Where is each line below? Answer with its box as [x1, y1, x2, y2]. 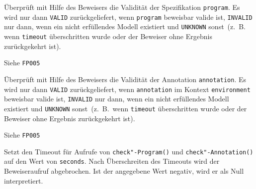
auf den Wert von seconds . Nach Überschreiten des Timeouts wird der [4, 156, 220, 166]
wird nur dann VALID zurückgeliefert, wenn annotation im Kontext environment [4, 84, 251, 94]
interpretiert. [4, 175, 43, 186]
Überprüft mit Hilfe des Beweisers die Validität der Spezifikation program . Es [4, 2, 240, 12]
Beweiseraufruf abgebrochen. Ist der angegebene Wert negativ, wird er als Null [4, 166, 244, 176]
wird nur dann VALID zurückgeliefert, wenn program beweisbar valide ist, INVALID [4, 11, 253, 22]
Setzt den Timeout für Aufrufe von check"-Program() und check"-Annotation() [4, 146, 254, 156]
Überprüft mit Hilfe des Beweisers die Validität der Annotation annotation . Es [4, 74, 247, 84]
